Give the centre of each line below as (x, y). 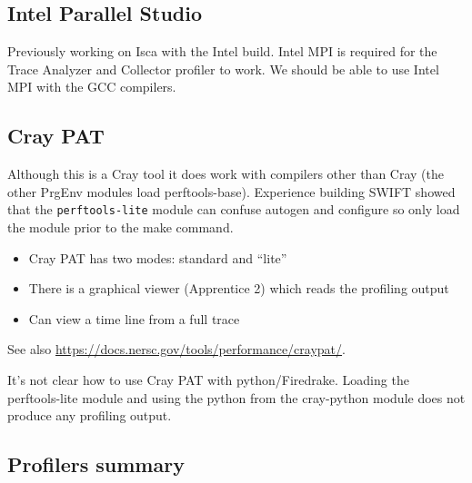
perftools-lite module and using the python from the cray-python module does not (236, 397)
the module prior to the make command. (121, 227)
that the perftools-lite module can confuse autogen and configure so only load (234, 209)
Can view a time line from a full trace (134, 318)
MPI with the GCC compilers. (92, 87)
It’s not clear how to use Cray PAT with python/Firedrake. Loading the (208, 379)
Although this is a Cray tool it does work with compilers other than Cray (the (226, 174)
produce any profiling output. (90, 415)
